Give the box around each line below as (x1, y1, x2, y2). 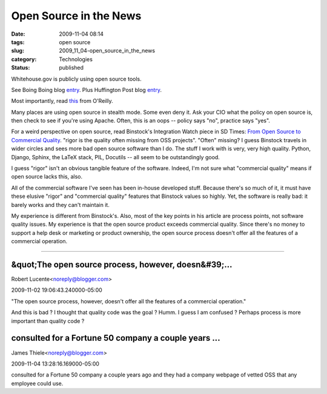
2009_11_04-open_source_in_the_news (59, 47, 156, 54)
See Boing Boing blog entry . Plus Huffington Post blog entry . (11, 86, 162, 93)
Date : (11, 30, 25, 38)
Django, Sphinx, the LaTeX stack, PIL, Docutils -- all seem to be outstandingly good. (11, 153, 220, 160)
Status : (11, 64, 30, 71)
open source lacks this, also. (11, 173, 83, 180)
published (59, 64, 84, 71)
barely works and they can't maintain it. (11, 201, 110, 208)
